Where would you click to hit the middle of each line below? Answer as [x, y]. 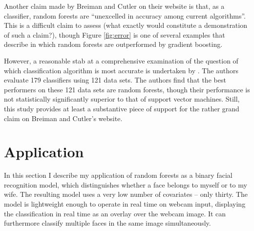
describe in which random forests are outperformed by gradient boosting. [113, 44]
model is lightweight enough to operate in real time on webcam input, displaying [125, 204]
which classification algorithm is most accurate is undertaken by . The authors [121, 70]
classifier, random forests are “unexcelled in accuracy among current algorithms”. [125, 15]
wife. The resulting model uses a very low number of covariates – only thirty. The [126, 194]
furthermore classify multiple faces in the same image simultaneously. [107, 223]
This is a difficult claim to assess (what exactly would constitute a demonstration [126, 25]
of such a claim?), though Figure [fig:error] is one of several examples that [115, 34]
